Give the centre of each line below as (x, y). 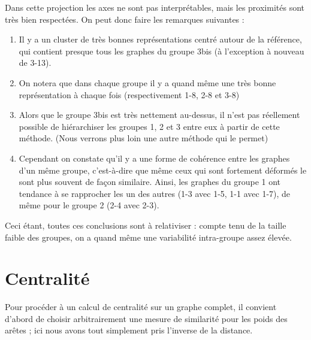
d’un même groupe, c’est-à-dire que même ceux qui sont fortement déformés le (163, 170)
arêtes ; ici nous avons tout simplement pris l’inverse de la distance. (129, 330)
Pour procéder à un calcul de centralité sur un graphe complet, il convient (141, 307)
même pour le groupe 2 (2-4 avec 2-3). (89, 205)
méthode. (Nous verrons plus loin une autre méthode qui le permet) (144, 138)
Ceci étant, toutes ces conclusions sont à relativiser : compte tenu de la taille (146, 225)
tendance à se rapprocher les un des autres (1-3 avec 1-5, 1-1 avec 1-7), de (155, 193)
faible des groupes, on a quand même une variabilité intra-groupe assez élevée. (148, 237)
